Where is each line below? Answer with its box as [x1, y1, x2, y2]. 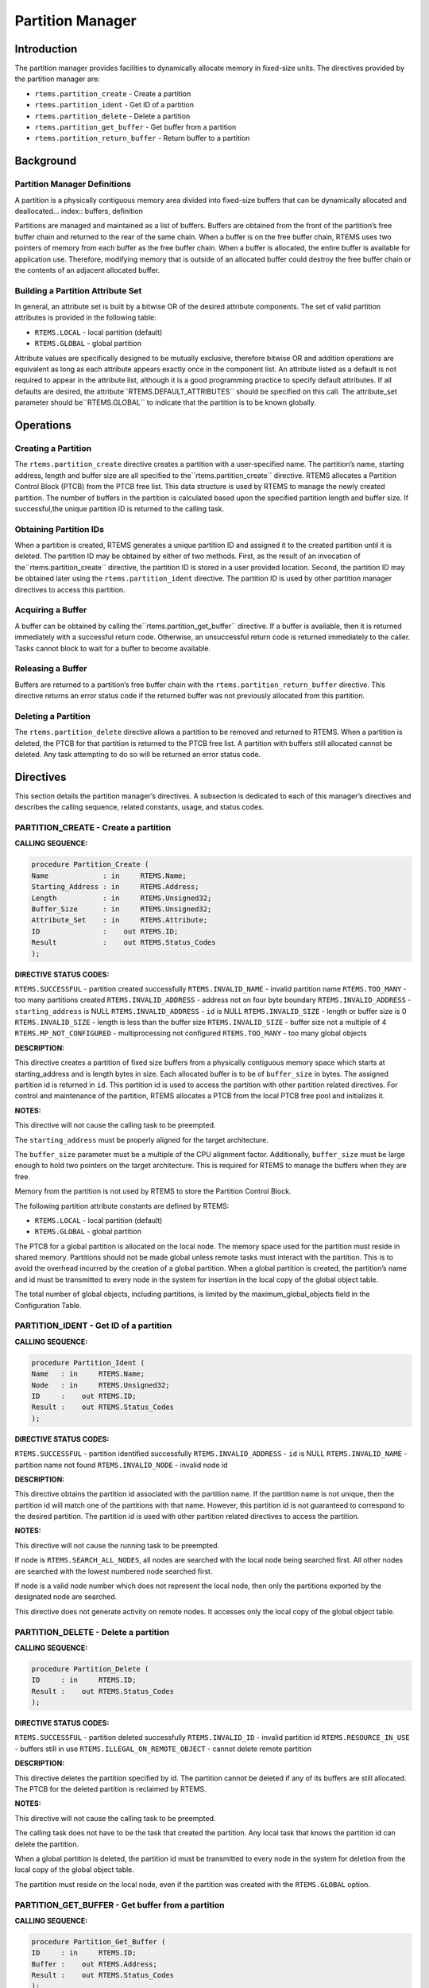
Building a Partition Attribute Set [14, 285, 142, 296]
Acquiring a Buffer [14, 604, 87, 615]
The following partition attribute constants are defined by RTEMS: [14, 1201, 230, 1210]
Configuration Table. [14, 1300, 83, 1310]
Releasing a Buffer [14, 663, 87, 674]
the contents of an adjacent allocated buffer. [14, 265, 160, 274]
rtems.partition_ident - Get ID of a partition [34, 100, 195, 110]
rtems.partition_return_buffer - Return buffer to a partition [34, 134, 250, 143]
